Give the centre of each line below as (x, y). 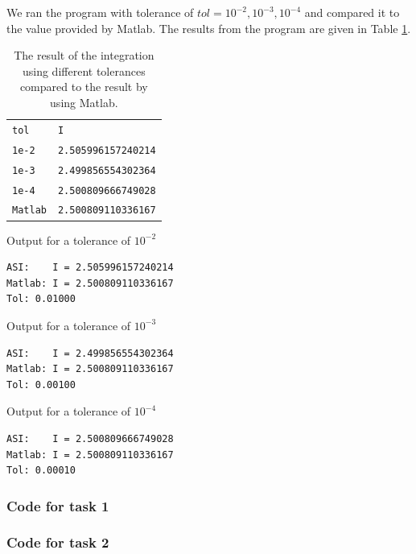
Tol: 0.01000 (41, 299)
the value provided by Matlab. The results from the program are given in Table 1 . (209, 28)
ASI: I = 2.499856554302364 (90, 353)
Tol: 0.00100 (41, 384)
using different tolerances (84, 70)
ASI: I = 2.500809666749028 (90, 438)
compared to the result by (84, 87)
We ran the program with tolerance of (100, 12)
